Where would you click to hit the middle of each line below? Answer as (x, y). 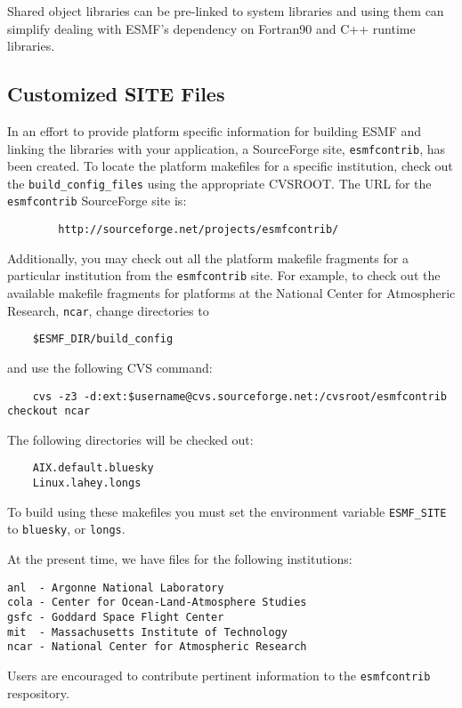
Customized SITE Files (116, 94)
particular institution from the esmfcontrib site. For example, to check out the (224, 275)
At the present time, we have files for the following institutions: (180, 559)
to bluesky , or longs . (66, 529)
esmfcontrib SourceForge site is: (97, 201)
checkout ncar (49, 411)
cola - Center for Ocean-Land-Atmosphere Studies (157, 603)
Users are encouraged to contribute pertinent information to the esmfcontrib (219, 675)
